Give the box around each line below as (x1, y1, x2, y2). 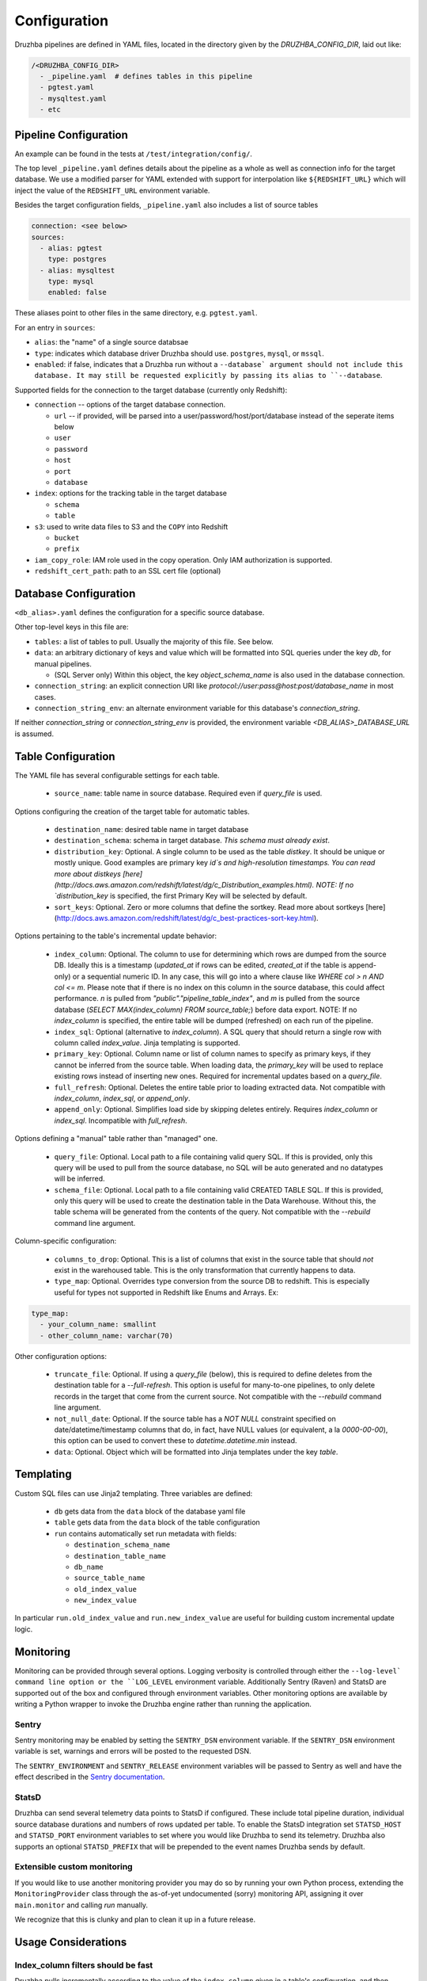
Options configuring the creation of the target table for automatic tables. (14, 807, 250, 816)
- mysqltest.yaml (40, 94, 107, 103)
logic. (14, 1624, 33, 1634)
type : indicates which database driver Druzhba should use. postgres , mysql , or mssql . (34, 349, 324, 358)
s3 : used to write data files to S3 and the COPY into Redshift (34, 521, 229, 531)
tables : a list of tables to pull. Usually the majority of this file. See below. (34, 636, 274, 646)
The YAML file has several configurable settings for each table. (14, 770, 221, 780)
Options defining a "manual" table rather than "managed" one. (14, 1134, 217, 1143)
